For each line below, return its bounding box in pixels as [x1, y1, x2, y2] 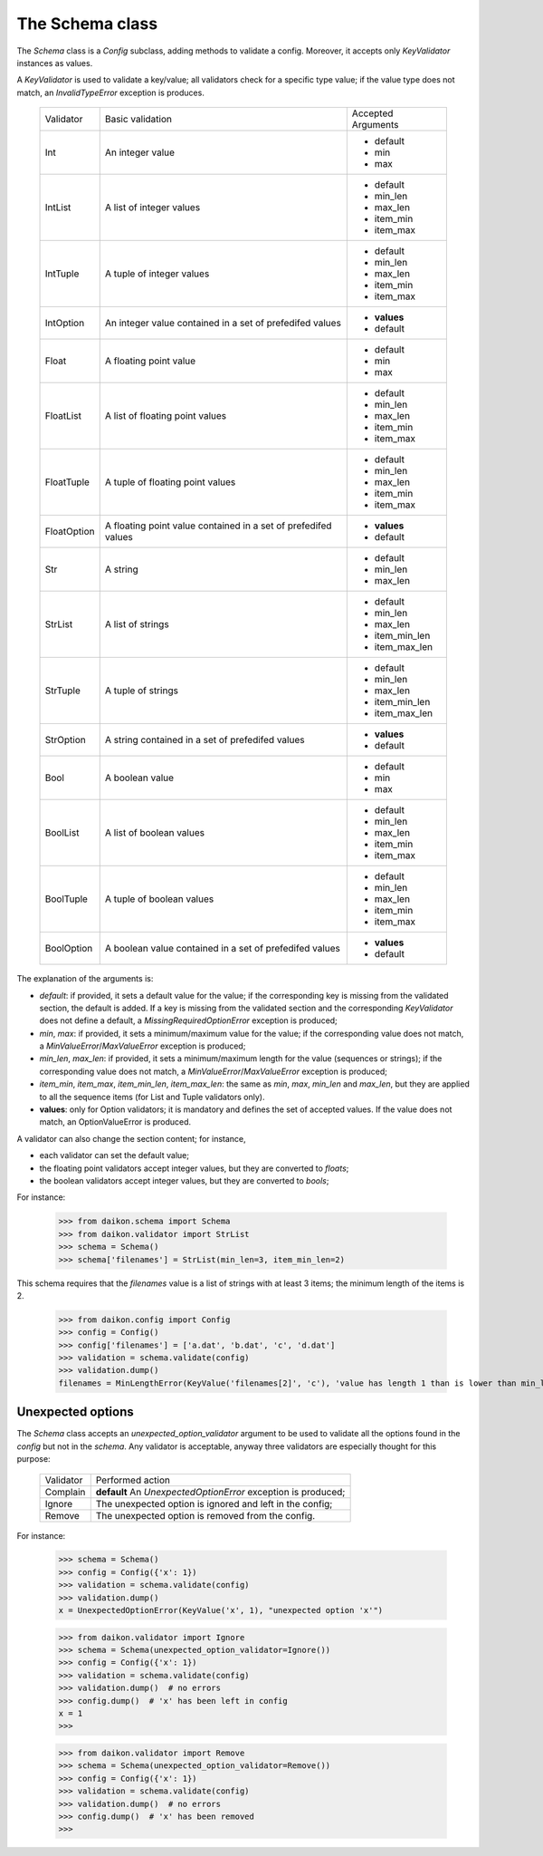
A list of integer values [104, 201, 201, 214]
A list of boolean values [104, 826, 205, 839]
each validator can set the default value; [39, 1150, 190, 1161]
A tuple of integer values [104, 267, 210, 280]
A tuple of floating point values [104, 476, 236, 488]
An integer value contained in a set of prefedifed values [104, 317, 341, 330]
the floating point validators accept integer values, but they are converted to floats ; [39, 1163, 349, 1174]
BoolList [44, 826, 80, 839]
